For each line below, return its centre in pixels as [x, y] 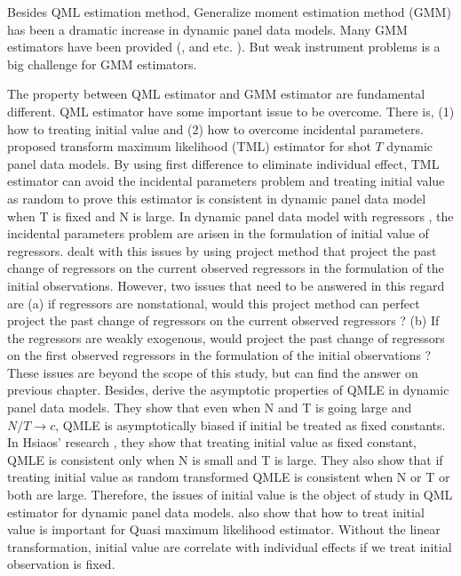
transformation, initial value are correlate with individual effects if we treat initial [230, 546]
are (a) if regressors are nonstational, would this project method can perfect [214, 303]
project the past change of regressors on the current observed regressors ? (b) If [223, 320]
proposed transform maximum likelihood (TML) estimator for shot [189, 146]
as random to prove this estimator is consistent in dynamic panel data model [217, 198]
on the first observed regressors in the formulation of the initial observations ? [219, 355]
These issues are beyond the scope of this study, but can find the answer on [213, 372]
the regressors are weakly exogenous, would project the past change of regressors [226, 337]
